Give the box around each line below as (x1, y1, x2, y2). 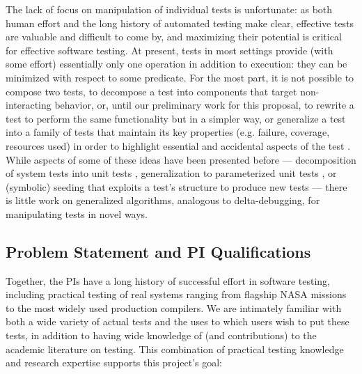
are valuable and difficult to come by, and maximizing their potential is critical (6, 29, 342, 44)
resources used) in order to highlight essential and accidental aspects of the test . (6, 138, 351, 153)
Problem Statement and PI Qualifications (6, 240, 311, 262)
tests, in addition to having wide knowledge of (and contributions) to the (6, 328, 317, 343)
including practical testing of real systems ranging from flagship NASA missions (6, 287, 347, 302)
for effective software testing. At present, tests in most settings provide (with (6, 42, 333, 57)
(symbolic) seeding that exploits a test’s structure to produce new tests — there (6, 179, 347, 194)
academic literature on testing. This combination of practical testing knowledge (6, 341, 344, 356)
